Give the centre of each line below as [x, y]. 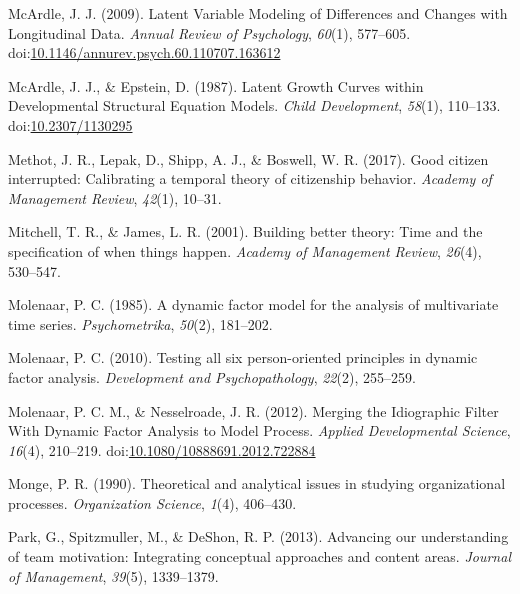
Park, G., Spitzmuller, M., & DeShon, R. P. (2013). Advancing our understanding [258, 536]
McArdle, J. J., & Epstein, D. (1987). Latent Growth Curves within [216, 85]
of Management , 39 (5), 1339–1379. [113, 575]
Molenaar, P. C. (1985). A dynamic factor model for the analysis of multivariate [253, 304]
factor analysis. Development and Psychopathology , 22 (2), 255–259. [212, 376]
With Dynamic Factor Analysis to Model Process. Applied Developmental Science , [259, 430]
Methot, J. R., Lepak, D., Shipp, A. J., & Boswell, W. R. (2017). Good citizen [248, 158]
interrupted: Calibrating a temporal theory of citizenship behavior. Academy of [250, 178]
